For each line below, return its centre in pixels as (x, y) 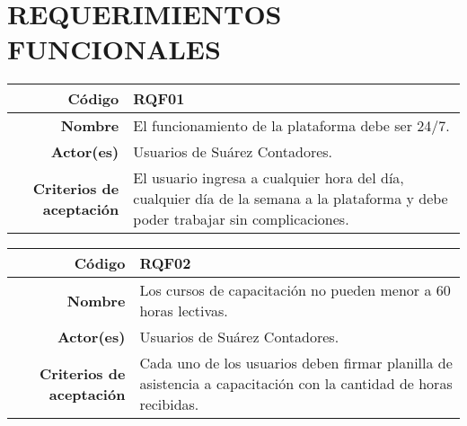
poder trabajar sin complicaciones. (241, 219)
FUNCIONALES (114, 49)
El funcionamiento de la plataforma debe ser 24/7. (291, 126)
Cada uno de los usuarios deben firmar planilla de (296, 363)
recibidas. (169, 404)
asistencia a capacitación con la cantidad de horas (296, 384)
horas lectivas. (184, 311)
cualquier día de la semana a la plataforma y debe (291, 199)
